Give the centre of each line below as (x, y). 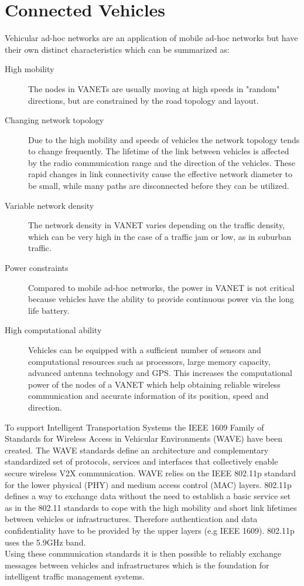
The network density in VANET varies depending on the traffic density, (157, 225)
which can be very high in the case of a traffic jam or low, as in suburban (160, 236)
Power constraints (37, 268)
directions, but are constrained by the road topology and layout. (144, 100)
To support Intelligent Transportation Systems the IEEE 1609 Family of (134, 427)
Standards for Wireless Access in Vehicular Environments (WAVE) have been (144, 438)
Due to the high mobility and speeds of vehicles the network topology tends (164, 139)
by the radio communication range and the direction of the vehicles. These (162, 162)
